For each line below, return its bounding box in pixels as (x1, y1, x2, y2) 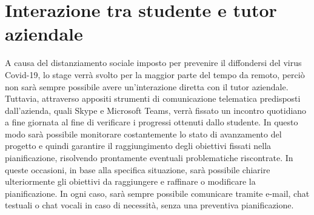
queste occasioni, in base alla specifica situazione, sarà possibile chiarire (5, 163, 270, 176)
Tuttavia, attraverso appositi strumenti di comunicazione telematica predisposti (5, 92, 301, 105)
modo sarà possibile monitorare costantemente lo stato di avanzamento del (5, 127, 282, 140)
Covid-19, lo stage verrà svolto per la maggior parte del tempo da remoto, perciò (5, 68, 305, 81)
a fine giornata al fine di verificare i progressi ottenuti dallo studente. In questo (5, 116, 298, 128)
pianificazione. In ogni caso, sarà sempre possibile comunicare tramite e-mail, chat (5, 187, 310, 199)
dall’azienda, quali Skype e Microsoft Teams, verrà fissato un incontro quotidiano (5, 104, 307, 116)
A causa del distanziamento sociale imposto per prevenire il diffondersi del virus (5, 56, 302, 69)
